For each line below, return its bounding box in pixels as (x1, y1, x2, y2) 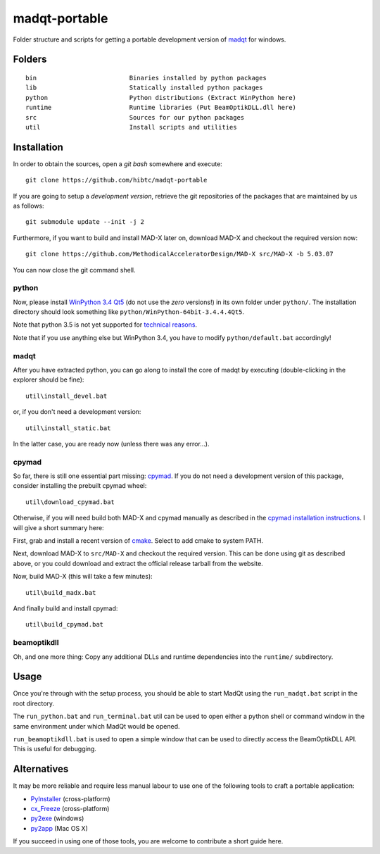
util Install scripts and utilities (25, 123, 237, 131)
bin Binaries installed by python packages (25, 74, 267, 82)
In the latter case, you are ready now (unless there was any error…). (13, 439, 210, 448)
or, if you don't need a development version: (13, 408, 141, 416)
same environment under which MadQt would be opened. (13, 722, 180, 730)
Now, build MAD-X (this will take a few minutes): (13, 572, 153, 581)
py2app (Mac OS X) (30, 824, 88, 832)
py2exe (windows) (30, 814, 84, 823)
